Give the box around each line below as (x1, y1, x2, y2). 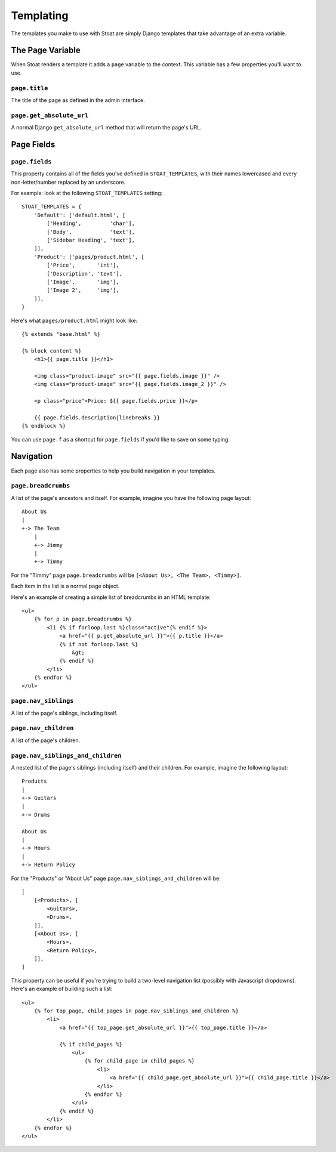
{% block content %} (21, 347, 82, 354)
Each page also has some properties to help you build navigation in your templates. (11, 467, 216, 474)
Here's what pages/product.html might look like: (11, 317, 138, 324)
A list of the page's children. (11, 737, 81, 744)
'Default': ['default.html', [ (33, 212, 126, 218)
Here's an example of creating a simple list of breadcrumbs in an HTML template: (11, 594, 211, 601)
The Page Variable (11, 45, 81, 55)
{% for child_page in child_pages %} (84, 1058, 195, 1064)
